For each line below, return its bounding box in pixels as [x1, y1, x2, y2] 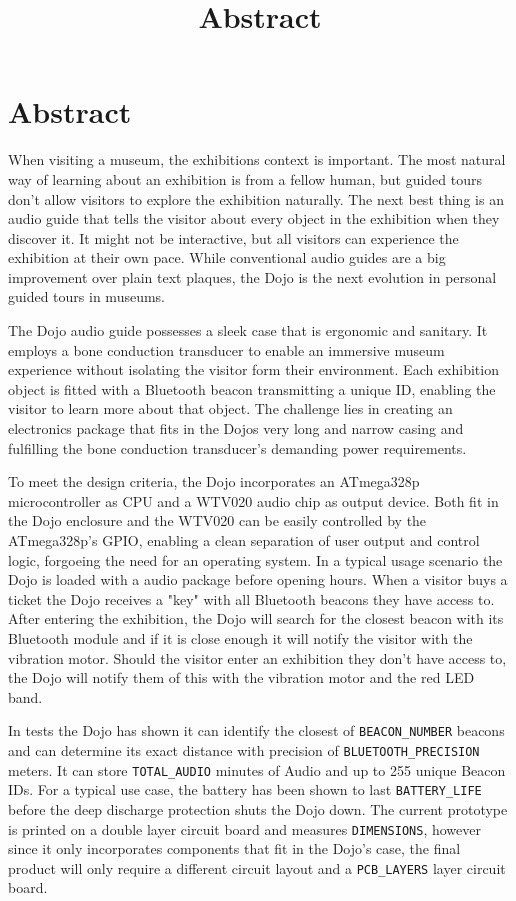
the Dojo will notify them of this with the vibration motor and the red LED [8, 667, 475, 688]
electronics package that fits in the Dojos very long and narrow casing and [8, 418, 464, 439]
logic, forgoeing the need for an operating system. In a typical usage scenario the [8, 549, 503, 570]
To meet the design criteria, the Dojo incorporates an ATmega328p [8, 471, 420, 492]
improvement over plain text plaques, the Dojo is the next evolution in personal [8, 266, 497, 287]
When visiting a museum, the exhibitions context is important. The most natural [8, 149, 506, 170]
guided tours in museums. [8, 286, 165, 307]
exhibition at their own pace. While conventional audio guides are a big [8, 247, 446, 268]
